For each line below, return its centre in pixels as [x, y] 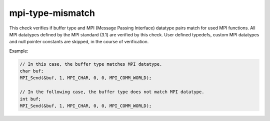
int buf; [30, 99]
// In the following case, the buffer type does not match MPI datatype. [112, 92]
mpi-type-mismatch [52, 13]
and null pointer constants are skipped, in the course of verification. [79, 42]
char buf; [32, 71]
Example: [19, 51]
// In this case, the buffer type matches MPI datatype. [91, 64]
